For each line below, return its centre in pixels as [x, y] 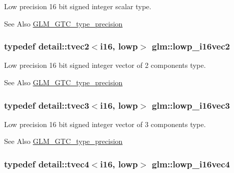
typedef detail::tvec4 [47, 164]
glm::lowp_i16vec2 [191, 46]
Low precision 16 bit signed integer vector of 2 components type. [105, 65]
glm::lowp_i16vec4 [191, 164]
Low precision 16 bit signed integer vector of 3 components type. [105, 124]
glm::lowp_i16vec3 [191, 105]
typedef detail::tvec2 [47, 46]
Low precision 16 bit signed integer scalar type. [78, 6]
